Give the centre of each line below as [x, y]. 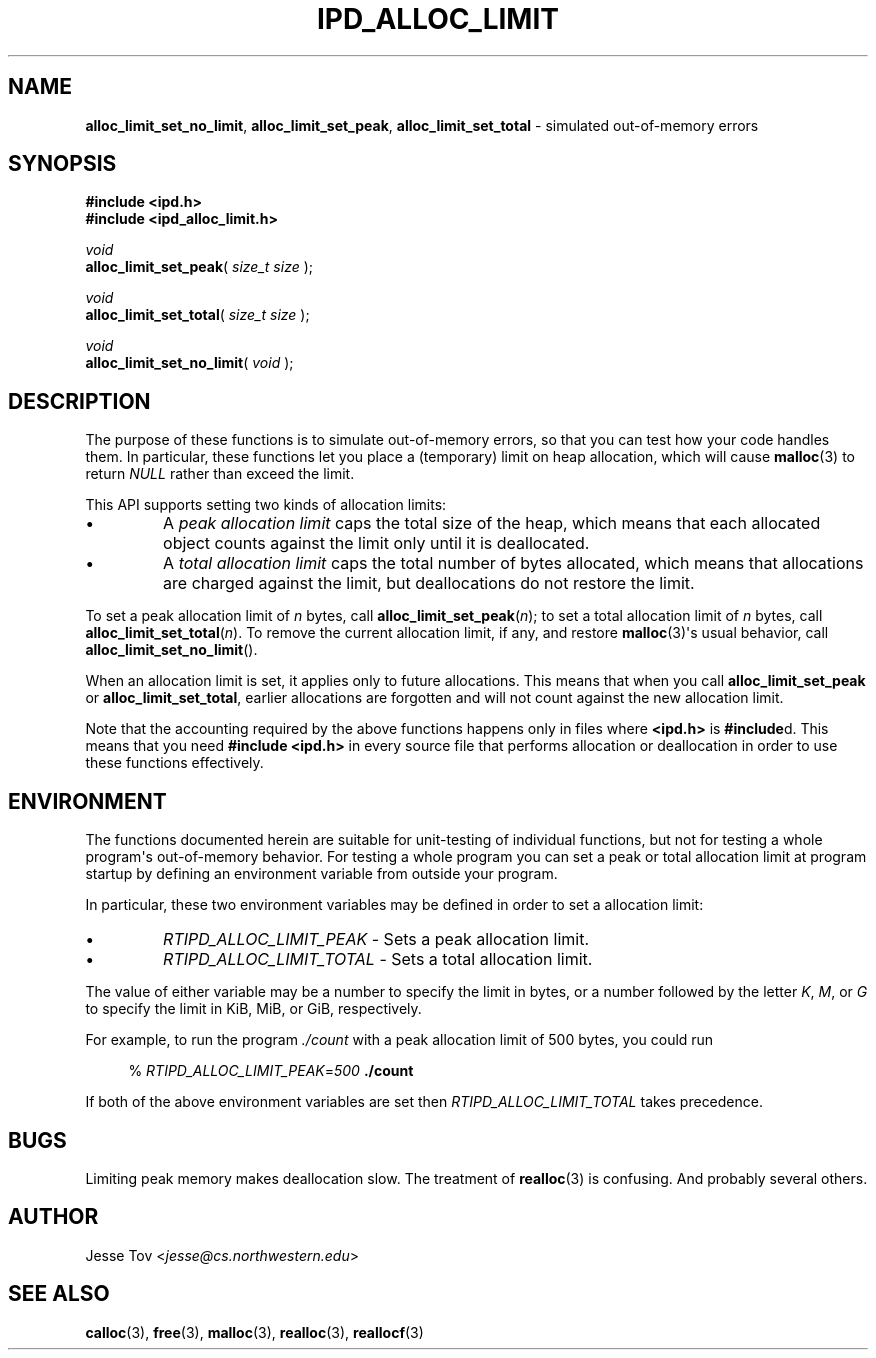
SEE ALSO [59, 1294]
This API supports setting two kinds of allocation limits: [266, 505]
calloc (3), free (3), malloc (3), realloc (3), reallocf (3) [254, 1332]
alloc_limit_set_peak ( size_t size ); [199, 267]
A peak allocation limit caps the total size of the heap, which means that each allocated [492, 523]
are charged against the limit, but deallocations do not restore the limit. [429, 583]
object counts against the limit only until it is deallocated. [376, 543]
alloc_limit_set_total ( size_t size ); [197, 315]
